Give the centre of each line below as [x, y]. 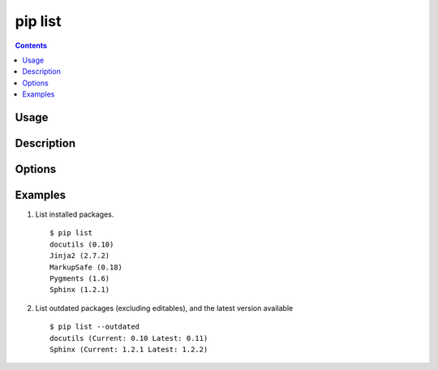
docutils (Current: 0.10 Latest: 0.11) [129, 338]
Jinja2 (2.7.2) [80, 256]
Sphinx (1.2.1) [80, 290]
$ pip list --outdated [95, 327]
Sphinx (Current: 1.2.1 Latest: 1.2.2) [129, 349]
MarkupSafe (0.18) [86, 267]
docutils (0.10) [82, 244]
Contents [31, 45]
